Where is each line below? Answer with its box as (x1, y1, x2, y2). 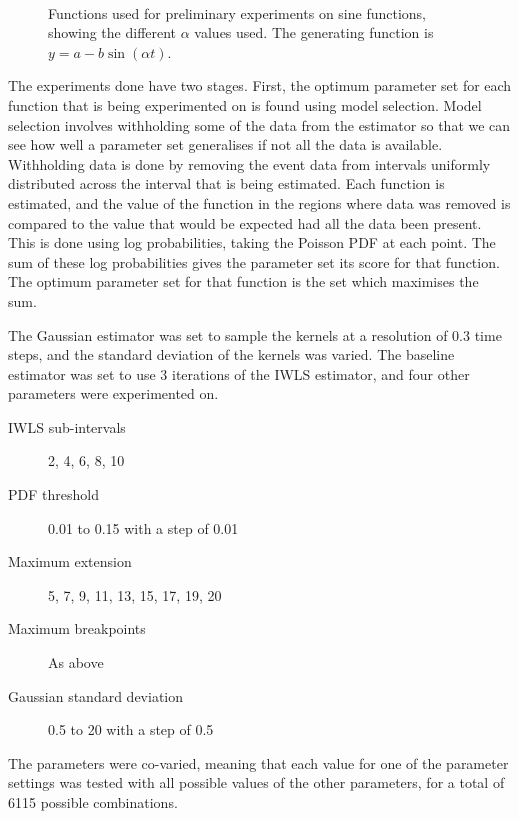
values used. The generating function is (194, 22, 434, 43)
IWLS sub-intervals (8, 416, 126, 437)
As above (48, 652, 104, 673)
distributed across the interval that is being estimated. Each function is (8, 173, 445, 194)
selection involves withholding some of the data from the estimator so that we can (8, 114, 511, 135)
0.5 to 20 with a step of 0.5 (48, 719, 214, 740)
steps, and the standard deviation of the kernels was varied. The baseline (8, 344, 455, 365)
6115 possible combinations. (8, 792, 178, 812)
